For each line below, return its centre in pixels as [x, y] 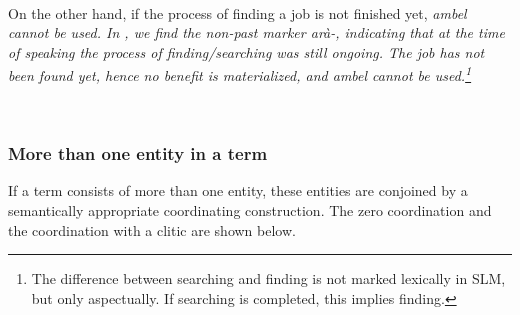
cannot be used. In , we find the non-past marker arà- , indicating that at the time [256, 32]
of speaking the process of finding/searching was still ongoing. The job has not [246, 51]
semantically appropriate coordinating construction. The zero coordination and [250, 210]
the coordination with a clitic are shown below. [152, 229]
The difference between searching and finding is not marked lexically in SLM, [268, 278]
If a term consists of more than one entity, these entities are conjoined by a [238, 190]
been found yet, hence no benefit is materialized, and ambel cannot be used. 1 [240, 74]
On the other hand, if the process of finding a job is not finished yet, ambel [237, 12]
